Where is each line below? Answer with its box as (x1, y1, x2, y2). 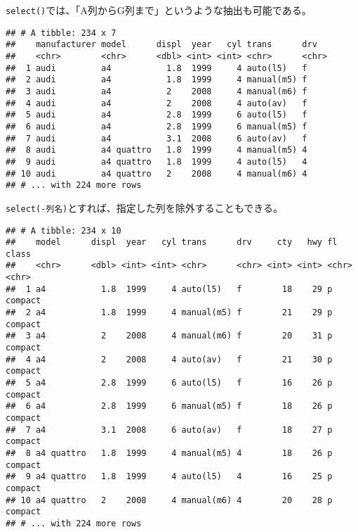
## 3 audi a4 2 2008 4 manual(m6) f (6, 86, 307, 96)
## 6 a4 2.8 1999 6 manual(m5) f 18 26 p (6, 401, 333, 412)
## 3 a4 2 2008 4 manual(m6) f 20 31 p (6, 331, 333, 341)
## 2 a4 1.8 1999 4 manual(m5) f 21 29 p (6, 308, 333, 318)
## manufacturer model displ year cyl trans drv (6, 39, 317, 50)
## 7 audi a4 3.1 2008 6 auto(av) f (6, 133, 307, 144)
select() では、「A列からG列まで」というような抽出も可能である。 (6, 3, 312, 17)
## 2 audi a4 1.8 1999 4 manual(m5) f (6, 75, 307, 85)
